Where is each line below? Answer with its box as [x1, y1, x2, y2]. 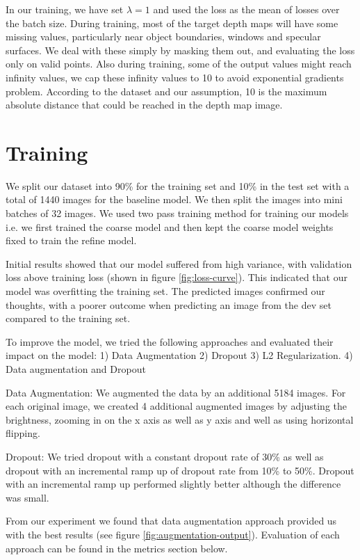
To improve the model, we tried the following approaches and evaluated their [6, 334, 334, 349]
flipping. [6, 426, 40, 440]
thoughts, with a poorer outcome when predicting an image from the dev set [6, 297, 332, 312]
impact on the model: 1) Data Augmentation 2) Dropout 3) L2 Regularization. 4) [6, 348, 353, 362]
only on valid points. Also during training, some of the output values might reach [6, 56, 352, 71]
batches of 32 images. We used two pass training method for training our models [6, 206, 349, 221]
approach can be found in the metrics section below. [6, 541, 228, 555]
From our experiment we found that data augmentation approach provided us [6, 513, 337, 528]
